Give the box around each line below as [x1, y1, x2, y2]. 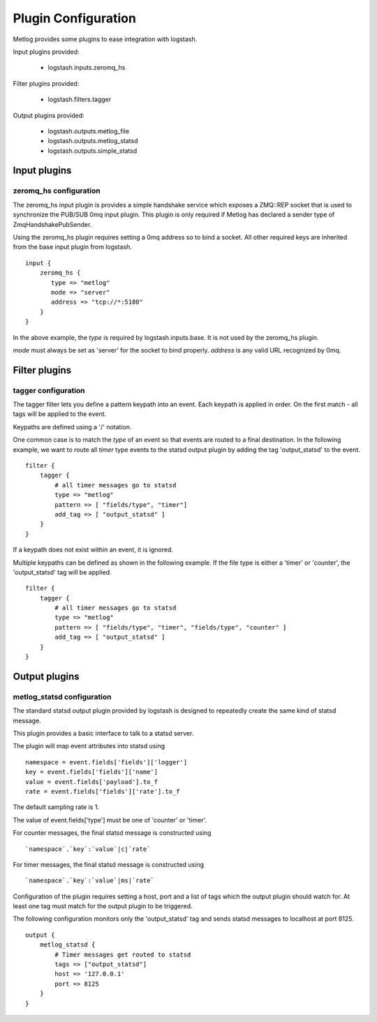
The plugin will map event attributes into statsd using [13, 742, 165, 750]
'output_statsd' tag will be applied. [13, 568, 112, 576]
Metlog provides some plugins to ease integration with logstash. [13, 35, 198, 43]
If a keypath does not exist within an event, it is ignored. [13, 545, 174, 554]
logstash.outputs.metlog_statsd [47, 137, 139, 145]
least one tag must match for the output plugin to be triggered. [13, 902, 193, 910]
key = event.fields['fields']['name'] [25, 768, 158, 776]
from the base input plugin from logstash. [13, 243, 133, 251]
